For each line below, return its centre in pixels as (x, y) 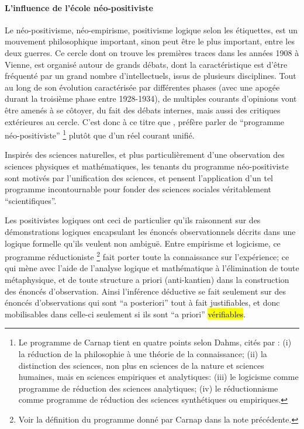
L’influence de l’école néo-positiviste (79, 7)
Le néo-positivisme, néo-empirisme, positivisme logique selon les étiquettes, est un (151, 30)
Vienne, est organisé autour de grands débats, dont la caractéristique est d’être (146, 64)
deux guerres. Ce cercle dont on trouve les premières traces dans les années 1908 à (152, 52)
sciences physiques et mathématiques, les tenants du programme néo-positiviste (147, 166)
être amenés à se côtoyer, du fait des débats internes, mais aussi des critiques (143, 110)
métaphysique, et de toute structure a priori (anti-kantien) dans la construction (147, 279)
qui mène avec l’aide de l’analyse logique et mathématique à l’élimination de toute (152, 268)
